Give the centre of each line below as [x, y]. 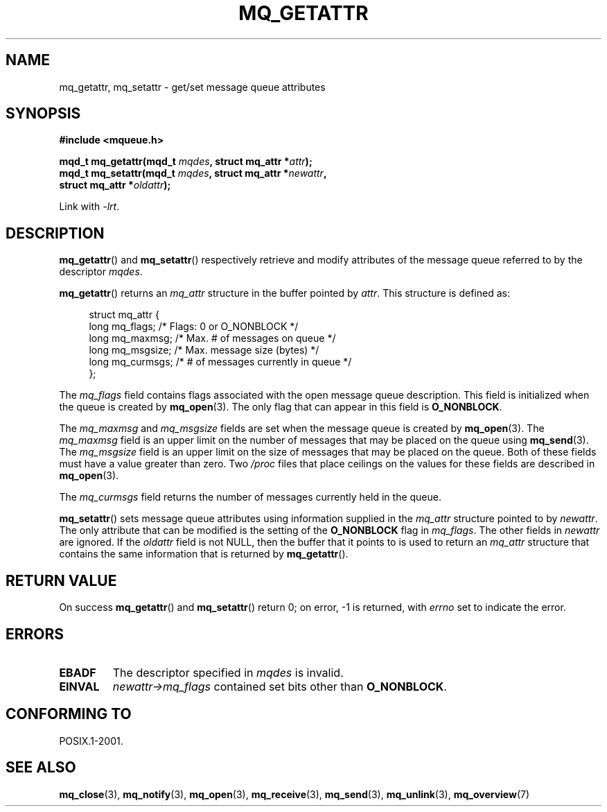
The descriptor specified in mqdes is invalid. [228, 672]
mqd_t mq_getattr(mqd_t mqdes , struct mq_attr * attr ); [186, 162]
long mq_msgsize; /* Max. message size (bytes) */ [204, 350]
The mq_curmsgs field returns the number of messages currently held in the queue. [250, 497]
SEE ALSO [41, 768]
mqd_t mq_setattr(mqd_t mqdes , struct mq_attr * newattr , [193, 173]
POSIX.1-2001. [91, 741]
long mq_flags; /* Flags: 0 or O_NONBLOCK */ [194, 327]
